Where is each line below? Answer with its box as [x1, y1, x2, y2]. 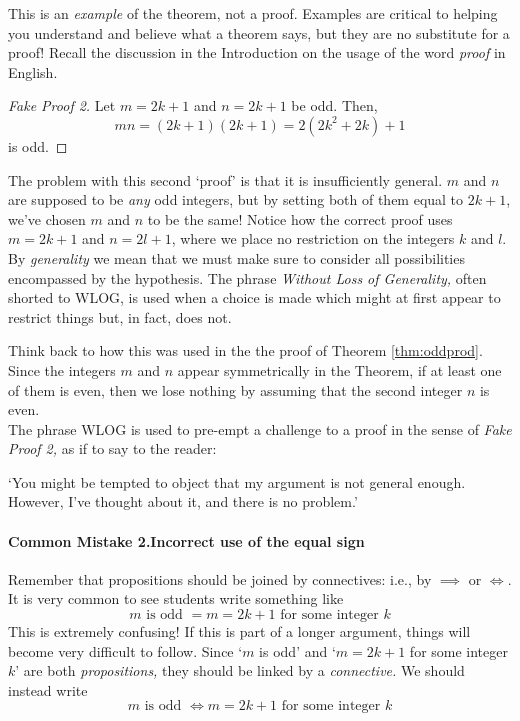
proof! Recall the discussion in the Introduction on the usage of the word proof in [8, 42, 506, 63]
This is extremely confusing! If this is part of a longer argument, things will [8, 621, 471, 642]
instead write [8, 679, 88, 700]
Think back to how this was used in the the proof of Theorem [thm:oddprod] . [8, 340, 483, 361]
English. [8, 61, 58, 82]
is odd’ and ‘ [259, 640, 336, 661]
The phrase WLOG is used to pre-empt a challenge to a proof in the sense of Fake [8, 418, 512, 439]
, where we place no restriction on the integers [171, 228, 455, 249]
